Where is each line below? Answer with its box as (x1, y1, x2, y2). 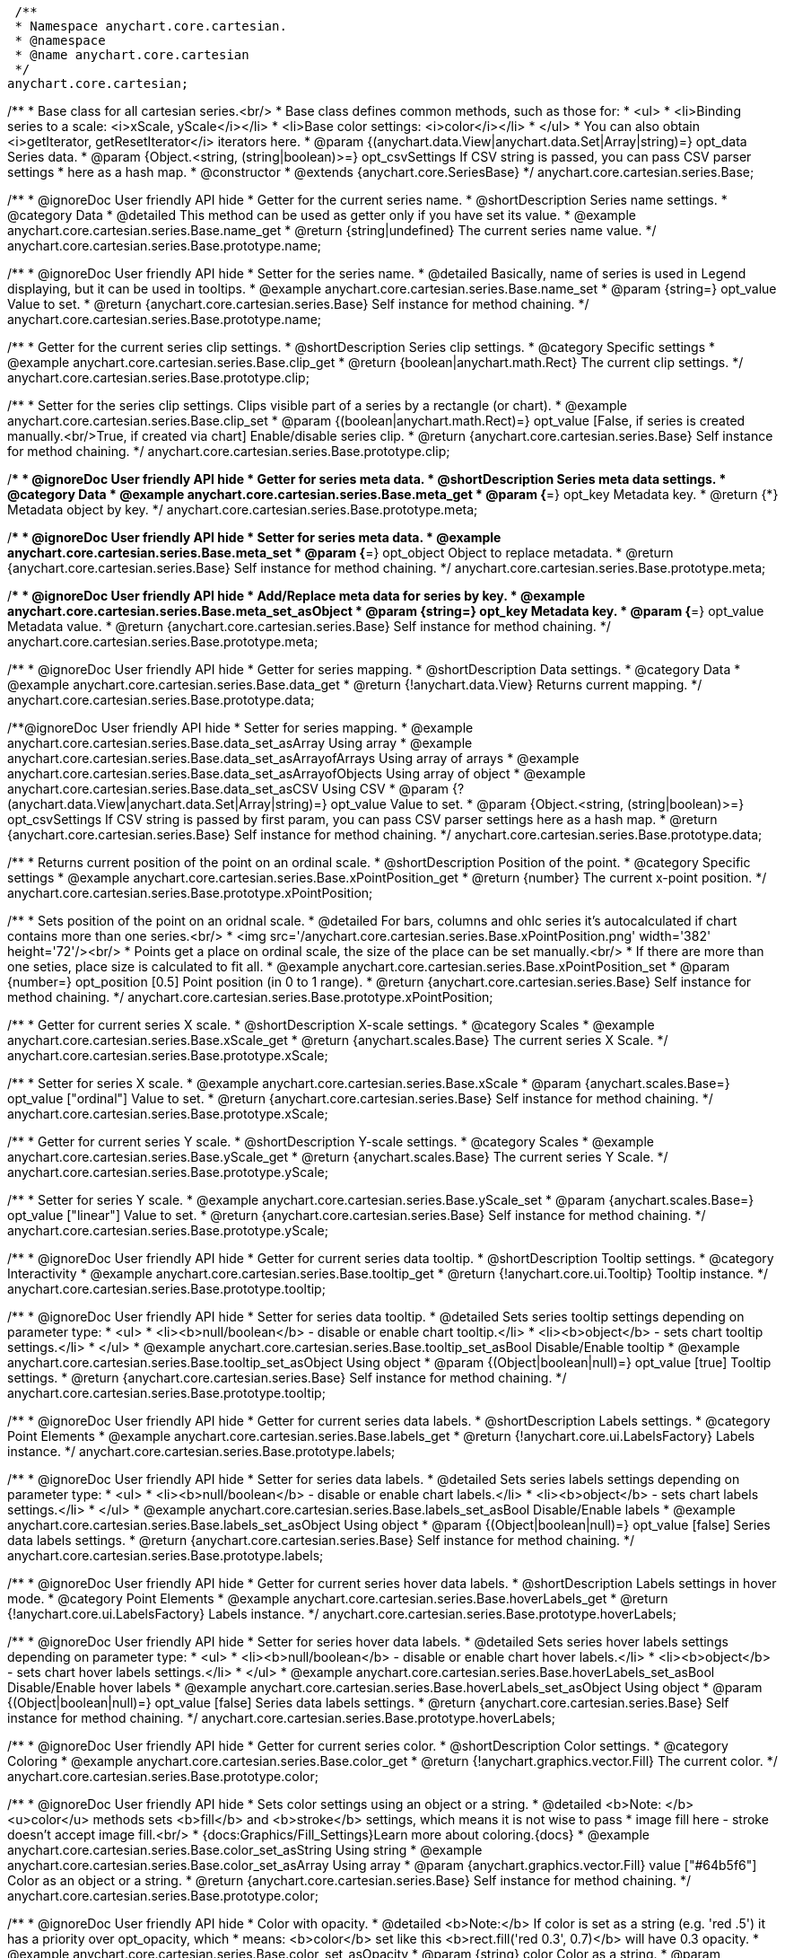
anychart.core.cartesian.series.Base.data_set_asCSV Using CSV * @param (7, 781, 449, 796)
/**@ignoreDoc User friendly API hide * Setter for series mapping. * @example (7, 720, 474, 735)
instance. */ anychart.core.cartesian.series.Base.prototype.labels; (7, 1444, 396, 1459)
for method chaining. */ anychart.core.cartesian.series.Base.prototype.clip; (7, 443, 450, 459)
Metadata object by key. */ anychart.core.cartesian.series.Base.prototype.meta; (7, 502, 478, 517)
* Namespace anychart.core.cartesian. (14, 19, 287, 33)
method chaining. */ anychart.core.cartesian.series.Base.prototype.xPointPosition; (7, 989, 493, 1005)
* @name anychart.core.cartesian (14, 48, 249, 62)
